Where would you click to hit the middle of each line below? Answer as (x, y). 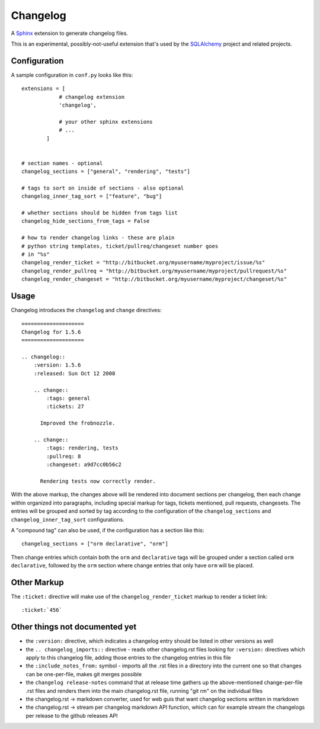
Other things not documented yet (74, 627)
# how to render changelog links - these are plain (98, 238)
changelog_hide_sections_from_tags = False (86, 221)
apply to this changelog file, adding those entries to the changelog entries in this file (128, 658)
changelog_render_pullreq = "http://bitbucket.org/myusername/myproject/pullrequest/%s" (154, 271)
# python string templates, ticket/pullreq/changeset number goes (120, 246)
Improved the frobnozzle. (78, 423)
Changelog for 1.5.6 (51, 332)
